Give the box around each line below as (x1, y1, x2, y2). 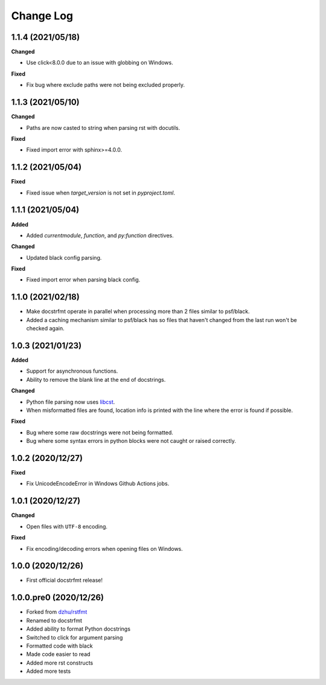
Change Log (11, 9, 74, 22)
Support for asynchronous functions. (26, 367, 118, 375)
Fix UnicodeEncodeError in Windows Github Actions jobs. (26, 480, 170, 487)
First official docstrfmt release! (26, 577, 103, 584)
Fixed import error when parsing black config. (26, 276, 141, 283)
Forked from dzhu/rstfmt (26, 608, 88, 616)
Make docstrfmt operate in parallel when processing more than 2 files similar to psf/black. (26, 308, 250, 315)
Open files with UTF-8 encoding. (26, 523, 108, 530)
